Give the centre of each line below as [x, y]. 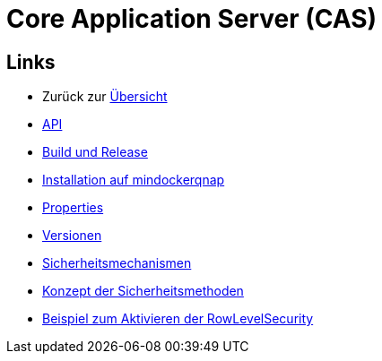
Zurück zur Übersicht [105, 97]
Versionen [72, 236]
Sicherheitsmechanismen [117, 263]
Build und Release [95, 152]
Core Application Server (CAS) [192, 19]
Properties [73, 208]
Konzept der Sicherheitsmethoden [143, 291]
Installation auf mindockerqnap [134, 180]
